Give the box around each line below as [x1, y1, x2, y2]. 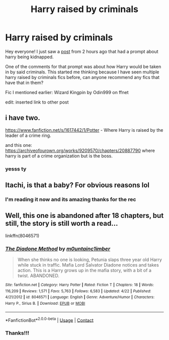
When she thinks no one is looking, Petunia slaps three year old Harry [17, 257, 162, 263]
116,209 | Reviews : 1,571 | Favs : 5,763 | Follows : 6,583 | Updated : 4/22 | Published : [5, 288, 151, 294]
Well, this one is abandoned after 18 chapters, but [5, 211, 164, 220]
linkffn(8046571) [5, 232, 40, 238]
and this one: [5, 142, 33, 148]
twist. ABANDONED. [17, 273, 59, 279]
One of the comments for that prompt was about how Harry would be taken [5, 63, 161, 69]
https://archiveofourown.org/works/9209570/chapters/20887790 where [5, 147, 155, 153]
